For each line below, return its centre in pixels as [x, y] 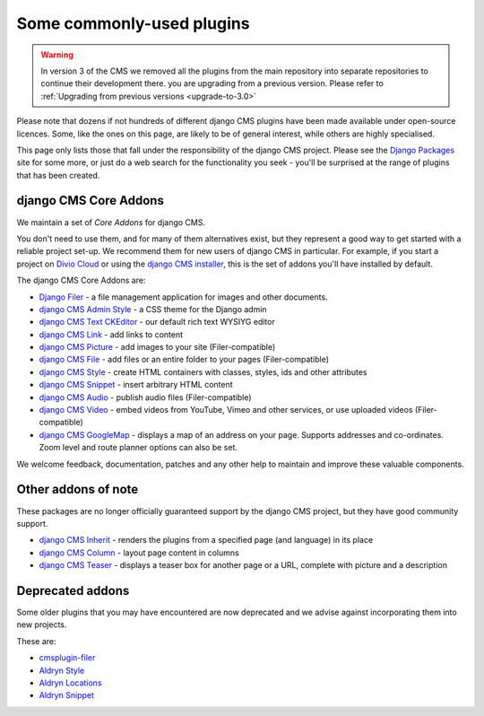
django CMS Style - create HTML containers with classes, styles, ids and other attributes [203, 371]
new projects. [42, 624]
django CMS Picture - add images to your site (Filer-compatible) [157, 347]
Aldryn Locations [70, 683]
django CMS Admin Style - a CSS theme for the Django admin [153, 309]
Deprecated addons [73, 591]
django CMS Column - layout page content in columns [139, 553]
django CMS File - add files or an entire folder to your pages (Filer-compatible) [184, 360]
